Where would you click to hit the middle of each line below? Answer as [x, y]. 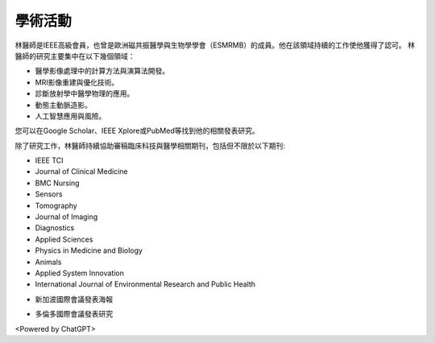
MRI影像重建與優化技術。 [77, 82]
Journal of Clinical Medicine [81, 171]
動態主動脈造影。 [63, 105]
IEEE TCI [49, 160]
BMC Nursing [57, 183]
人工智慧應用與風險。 [70, 116]
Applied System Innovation [80, 273]
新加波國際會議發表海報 [74, 299]
